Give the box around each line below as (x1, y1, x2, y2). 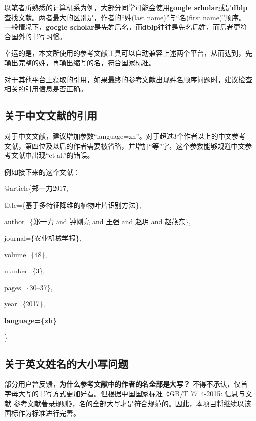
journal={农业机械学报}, (4, 233, 82, 243)
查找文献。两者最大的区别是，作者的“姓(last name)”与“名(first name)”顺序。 (4, 12, 246, 22)
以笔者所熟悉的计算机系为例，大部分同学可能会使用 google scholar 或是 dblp (4, 2, 248, 12)
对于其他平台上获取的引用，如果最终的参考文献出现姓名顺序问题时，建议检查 (4, 74, 252, 84)
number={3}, (4, 266, 45, 276)
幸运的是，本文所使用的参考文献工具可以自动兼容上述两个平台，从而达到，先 (4, 48, 252, 58)
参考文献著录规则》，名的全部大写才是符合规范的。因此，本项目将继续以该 (13, 398, 251, 408)
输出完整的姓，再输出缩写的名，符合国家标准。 (4, 57, 156, 67)
